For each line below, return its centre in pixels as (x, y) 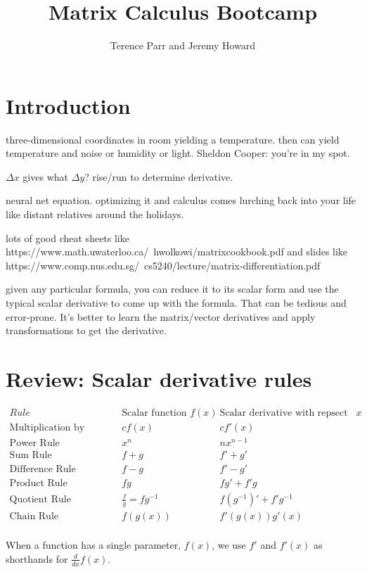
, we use (229, 545)
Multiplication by (47, 427)
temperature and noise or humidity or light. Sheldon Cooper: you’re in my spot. (178, 153)
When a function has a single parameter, (94, 545)
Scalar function (154, 413)
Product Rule (38, 484)
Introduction (68, 105)
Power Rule (34, 444)
